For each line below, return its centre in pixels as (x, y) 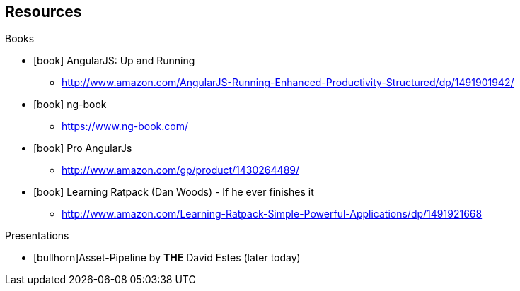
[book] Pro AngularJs (83, 148)
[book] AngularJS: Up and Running (114, 61)
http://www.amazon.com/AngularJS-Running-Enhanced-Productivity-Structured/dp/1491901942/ (288, 83)
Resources (44, 12)
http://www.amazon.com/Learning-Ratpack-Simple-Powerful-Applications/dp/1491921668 (272, 214)
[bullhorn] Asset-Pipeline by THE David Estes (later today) (167, 258)
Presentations (37, 236)
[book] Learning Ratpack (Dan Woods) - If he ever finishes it (174, 192)
